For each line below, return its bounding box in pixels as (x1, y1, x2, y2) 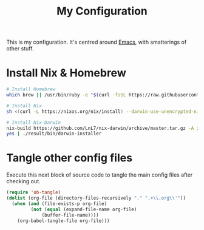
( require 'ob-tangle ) (6, 189, 61, 195)
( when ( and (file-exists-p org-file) (12, 200, 107, 207)
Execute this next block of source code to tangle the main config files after (6, 171, 193, 178)
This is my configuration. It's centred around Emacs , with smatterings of (6, 38, 187, 46)
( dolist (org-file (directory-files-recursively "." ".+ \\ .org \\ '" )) (6, 195, 186, 201)
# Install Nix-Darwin (6, 120, 61, 126)
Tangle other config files (6, 151, 132, 165)
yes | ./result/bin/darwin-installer (6, 130, 102, 137)
